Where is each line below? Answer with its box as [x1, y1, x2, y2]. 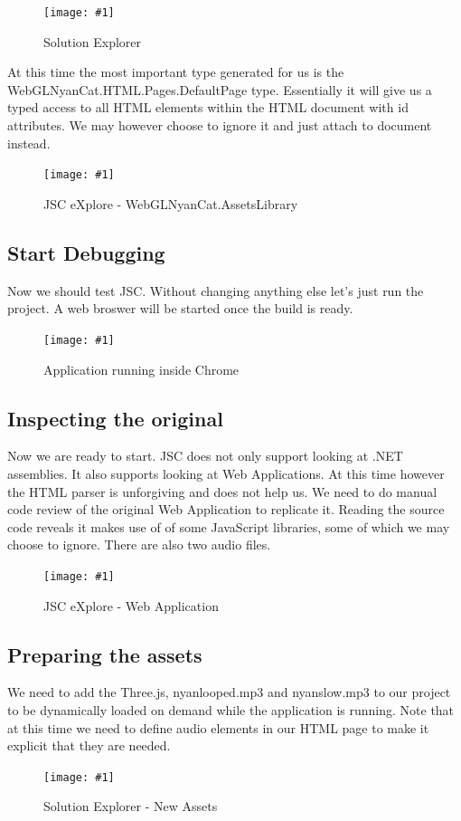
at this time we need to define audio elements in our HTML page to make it [7, 718, 429, 737]
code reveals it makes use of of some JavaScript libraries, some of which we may [7, 517, 450, 536]
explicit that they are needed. [7, 736, 171, 755]
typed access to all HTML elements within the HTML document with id [7, 98, 409, 117]
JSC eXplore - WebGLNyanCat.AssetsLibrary [43, 194, 298, 213]
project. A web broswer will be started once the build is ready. [7, 299, 353, 318]
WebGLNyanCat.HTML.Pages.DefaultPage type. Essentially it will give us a [7, 80, 432, 99]
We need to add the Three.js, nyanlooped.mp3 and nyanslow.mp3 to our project [7, 683, 451, 702]
